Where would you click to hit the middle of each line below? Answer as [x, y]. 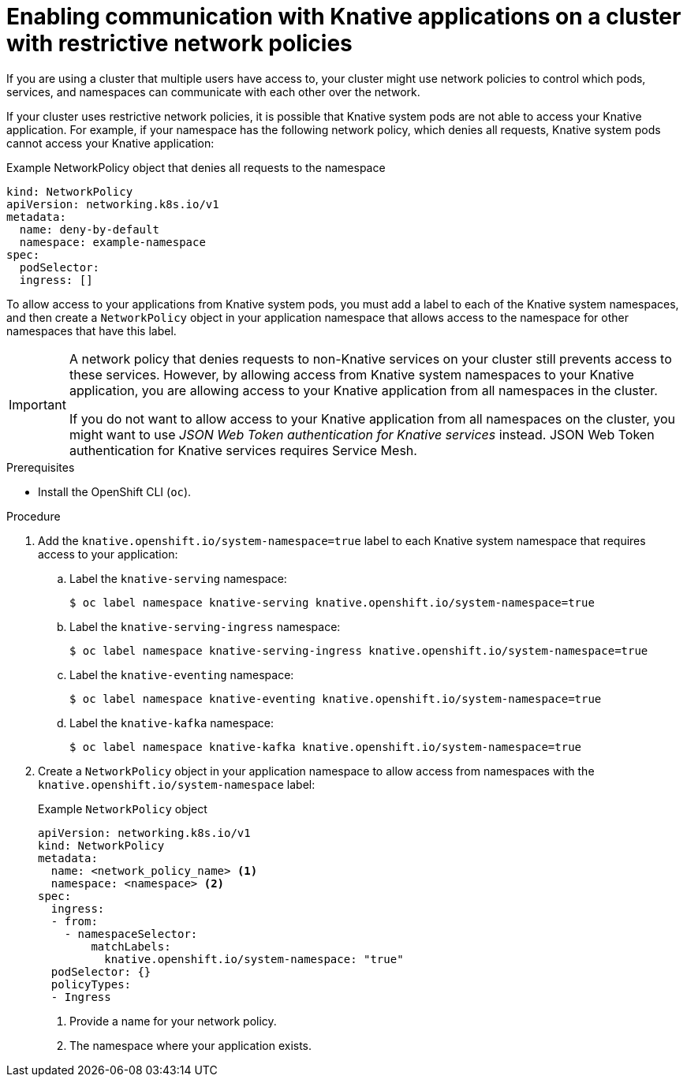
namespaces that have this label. [91, 331]
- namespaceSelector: [131, 934]
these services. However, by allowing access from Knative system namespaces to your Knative [351, 374]
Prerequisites [41, 467]
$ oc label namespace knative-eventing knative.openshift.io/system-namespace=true [336, 698]
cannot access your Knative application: [110, 143]
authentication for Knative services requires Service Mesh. [243, 450]
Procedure [34, 516]
